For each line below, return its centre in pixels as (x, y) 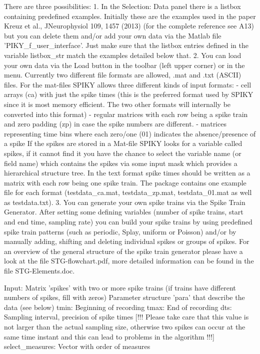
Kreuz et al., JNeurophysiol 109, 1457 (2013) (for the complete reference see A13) (129, 26)
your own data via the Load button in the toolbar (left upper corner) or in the (124, 65)
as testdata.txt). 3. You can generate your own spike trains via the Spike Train (125, 202)
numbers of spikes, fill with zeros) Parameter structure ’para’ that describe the (124, 297)
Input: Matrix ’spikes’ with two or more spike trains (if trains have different (120, 287)
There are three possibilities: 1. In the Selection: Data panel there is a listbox (122, 6)
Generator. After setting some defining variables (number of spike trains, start (124, 212)
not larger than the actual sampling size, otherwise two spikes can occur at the (125, 326)
